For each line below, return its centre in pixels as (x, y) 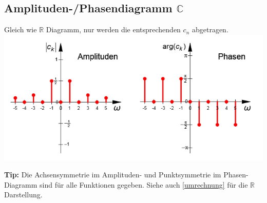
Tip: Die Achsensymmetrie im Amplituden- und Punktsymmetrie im (113, 175)
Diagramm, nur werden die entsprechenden (113, 29)
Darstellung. (23, 195)
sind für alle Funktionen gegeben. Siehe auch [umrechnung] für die (144, 184)
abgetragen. (210, 29)
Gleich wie (21, 29)
